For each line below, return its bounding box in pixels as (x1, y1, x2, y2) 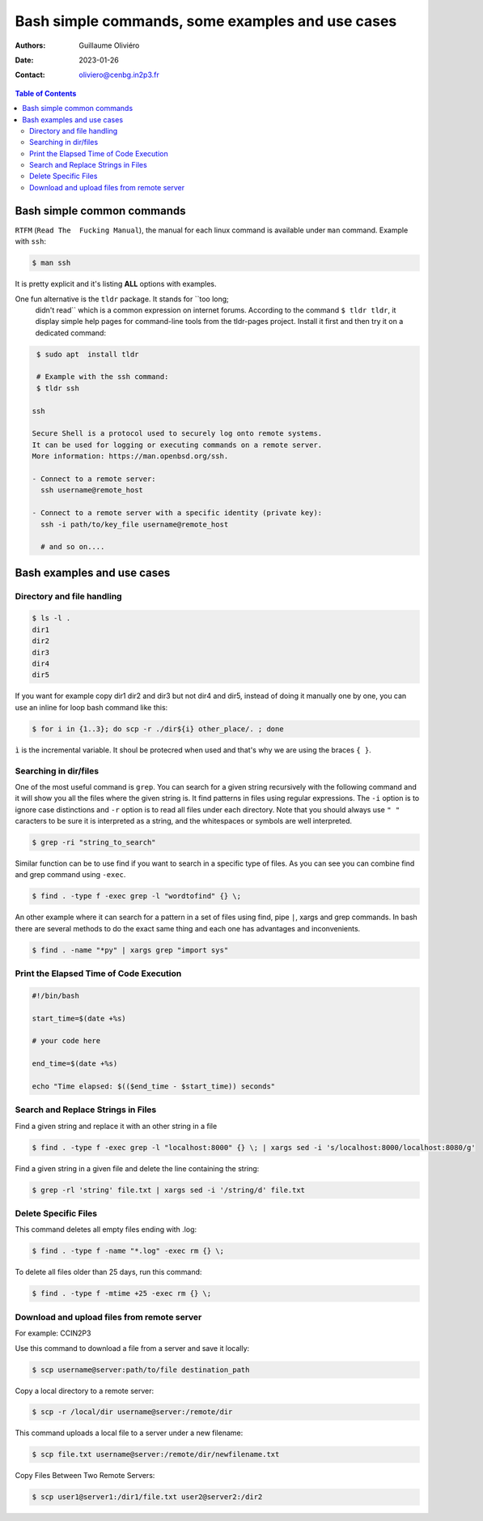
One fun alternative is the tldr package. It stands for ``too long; (15, 294, 230, 304)
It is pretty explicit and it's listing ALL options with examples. (15, 279, 218, 289)
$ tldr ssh (36, 383, 80, 393)
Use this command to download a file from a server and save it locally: (15, 1343, 250, 1353)
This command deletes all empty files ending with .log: (15, 1225, 197, 1234)
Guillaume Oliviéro (78, 40, 140, 50)
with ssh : (15, 236, 46, 246)
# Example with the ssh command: (36, 373, 169, 381)
